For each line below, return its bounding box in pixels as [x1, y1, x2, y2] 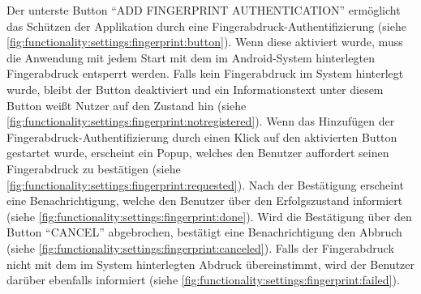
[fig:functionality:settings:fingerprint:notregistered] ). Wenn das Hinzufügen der [6, 113, 395, 130]
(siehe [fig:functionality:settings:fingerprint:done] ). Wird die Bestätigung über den [6, 207, 412, 224]
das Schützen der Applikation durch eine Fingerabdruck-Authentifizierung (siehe [6, 17, 406, 34]
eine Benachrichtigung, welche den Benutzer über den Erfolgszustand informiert [6, 192, 403, 209]
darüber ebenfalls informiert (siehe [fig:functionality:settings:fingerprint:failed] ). [6, 271, 400, 288]
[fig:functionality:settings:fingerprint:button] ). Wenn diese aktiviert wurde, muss [6, 33, 403, 50]
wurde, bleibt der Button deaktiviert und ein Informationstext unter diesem [6, 80, 384, 97]
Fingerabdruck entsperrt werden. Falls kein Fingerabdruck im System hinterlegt [6, 65, 404, 82]
